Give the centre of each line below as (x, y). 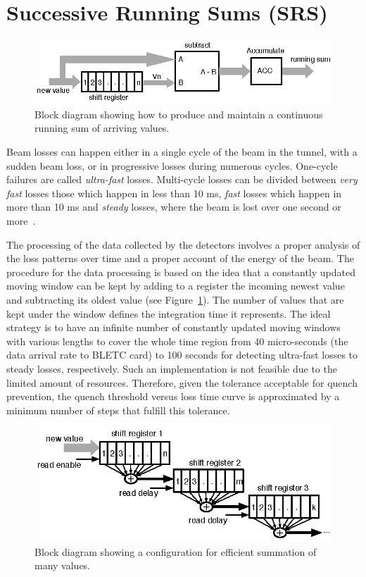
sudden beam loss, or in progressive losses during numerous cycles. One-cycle (172, 165)
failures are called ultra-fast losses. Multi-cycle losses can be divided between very (182, 179)
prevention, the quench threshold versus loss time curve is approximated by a (173, 396)
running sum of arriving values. (102, 128)
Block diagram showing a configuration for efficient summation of (176, 551)
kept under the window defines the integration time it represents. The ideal (169, 313)
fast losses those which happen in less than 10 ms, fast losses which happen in (174, 193)
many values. (63, 565)
